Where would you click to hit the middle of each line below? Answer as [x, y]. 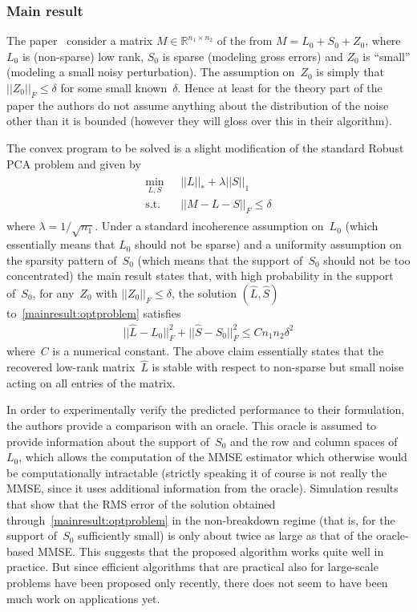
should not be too [367, 259]
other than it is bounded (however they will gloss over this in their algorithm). [199, 121]
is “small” [387, 56]
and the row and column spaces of [314, 441]
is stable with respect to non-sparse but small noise [278, 367]
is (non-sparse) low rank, [83, 56]
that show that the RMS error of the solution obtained [141, 504]
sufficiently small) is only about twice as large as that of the [225, 535]
